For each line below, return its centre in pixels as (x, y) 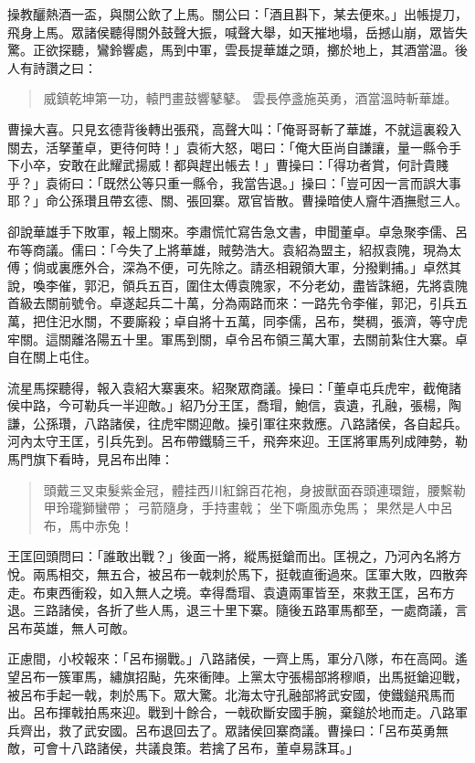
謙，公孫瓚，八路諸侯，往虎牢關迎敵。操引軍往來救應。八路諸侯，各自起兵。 (237, 423)
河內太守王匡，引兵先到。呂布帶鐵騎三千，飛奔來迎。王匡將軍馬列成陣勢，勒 (237, 441)
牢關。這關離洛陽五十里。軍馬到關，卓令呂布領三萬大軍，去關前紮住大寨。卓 (237, 339)
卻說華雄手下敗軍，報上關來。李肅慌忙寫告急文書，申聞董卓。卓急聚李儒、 (231, 231)
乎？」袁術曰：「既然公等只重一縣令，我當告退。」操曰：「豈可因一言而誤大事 (234, 182)
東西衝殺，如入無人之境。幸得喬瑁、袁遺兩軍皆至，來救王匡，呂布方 (250, 592)
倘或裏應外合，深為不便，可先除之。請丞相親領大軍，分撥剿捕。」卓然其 (247, 267)
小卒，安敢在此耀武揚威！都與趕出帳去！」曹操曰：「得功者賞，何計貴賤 (234, 165)
